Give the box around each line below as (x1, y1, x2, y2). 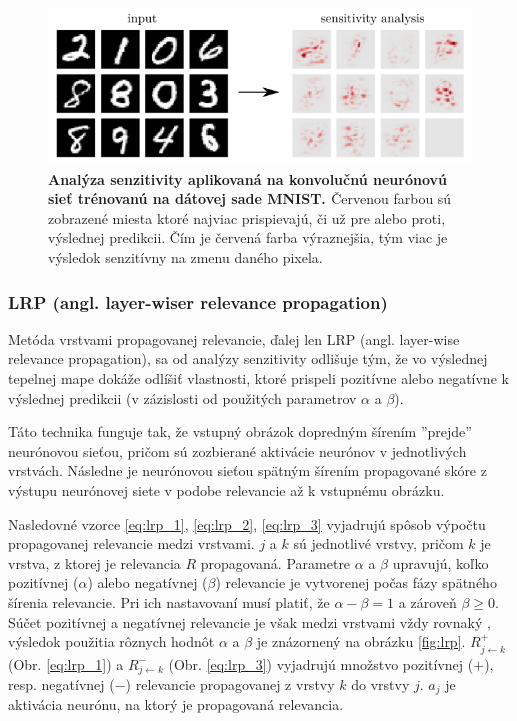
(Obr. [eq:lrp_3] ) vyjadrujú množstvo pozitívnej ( (168, 653, 474, 674)
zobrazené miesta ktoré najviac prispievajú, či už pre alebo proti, (48, 207, 446, 228)
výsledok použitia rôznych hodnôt (8, 631, 215, 652)
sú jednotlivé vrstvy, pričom (293, 533, 464, 554)
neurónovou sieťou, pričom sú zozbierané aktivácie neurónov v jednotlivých (8, 440, 467, 461)
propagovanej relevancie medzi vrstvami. (8, 533, 255, 554)
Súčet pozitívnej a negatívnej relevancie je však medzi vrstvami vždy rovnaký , (8, 611, 491, 632)
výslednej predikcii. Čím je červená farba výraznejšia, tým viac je (48, 227, 448, 248)
